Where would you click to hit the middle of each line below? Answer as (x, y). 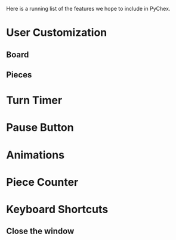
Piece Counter (42, 182)
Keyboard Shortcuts (57, 209)
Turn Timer (34, 100)
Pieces (19, 75)
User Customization (57, 33)
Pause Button (40, 128)
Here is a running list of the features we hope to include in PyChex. (88, 9)
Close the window (40, 231)
